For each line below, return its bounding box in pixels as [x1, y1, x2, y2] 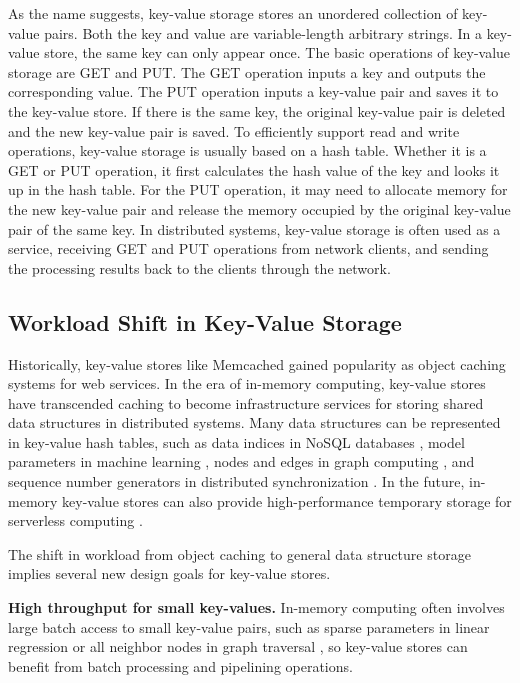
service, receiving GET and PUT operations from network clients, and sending [8, 238, 489, 259]
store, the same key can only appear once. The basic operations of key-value [44, 42, 511, 63]
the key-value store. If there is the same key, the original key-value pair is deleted [8, 100, 506, 121]
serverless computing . [8, 510, 143, 531]
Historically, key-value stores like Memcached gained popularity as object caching [8, 353, 506, 374]
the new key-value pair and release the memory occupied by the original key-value [8, 198, 511, 219]
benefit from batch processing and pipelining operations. [8, 655, 353, 676]
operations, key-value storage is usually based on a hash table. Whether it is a [8, 140, 487, 161]
